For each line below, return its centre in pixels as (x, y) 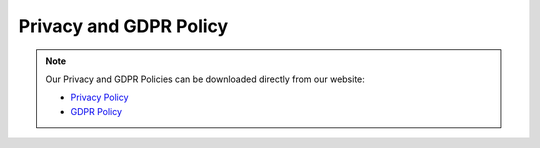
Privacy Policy (99, 97)
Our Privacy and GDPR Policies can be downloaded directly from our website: (205, 79)
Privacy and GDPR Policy (123, 26)
